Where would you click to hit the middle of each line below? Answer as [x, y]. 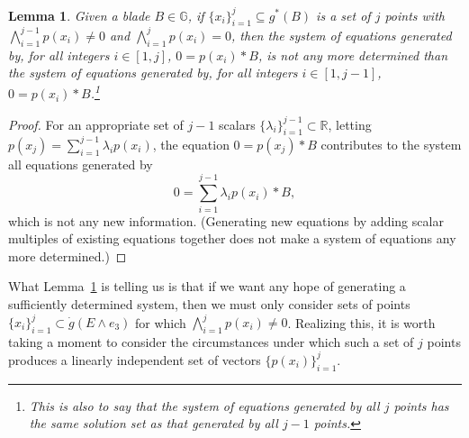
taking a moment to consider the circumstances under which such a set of [211, 341]
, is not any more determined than [353, 55]
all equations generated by [81, 164]
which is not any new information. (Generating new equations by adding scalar [226, 220]
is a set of [343, 15]
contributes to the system [391, 144]
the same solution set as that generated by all [153, 423]
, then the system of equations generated [342, 35]
